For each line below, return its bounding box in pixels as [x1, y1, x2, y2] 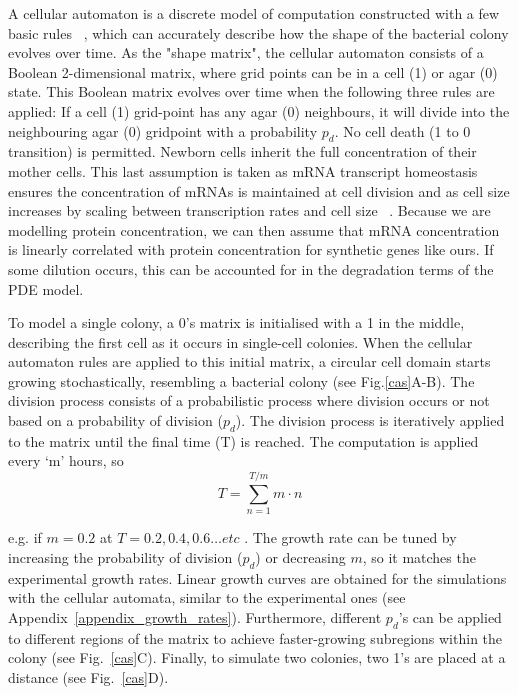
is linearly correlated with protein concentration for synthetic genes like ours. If [8, 239, 494, 260]
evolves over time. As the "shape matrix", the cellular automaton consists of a [8, 42, 484, 63]
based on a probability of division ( [8, 410, 223, 431]
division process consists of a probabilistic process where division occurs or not [8, 390, 490, 411]
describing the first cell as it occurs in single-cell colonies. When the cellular [8, 331, 473, 352]
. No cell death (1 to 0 [334, 120, 471, 141]
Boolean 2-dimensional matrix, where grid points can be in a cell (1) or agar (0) [8, 61, 498, 82]
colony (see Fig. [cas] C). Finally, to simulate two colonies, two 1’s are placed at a [8, 647, 506, 668]
